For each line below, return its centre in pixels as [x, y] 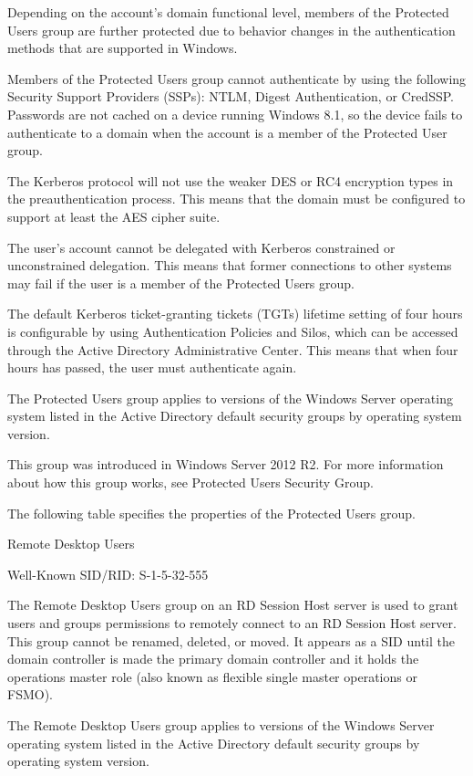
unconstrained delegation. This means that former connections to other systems [230, 265]
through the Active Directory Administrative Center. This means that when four [233, 349]
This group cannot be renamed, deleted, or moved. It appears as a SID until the [231, 640]
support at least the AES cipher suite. [114, 216]
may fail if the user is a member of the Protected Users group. [181, 283]
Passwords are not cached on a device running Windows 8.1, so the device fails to [235, 114]
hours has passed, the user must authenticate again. [152, 367]
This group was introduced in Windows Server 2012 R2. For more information [226, 464]
